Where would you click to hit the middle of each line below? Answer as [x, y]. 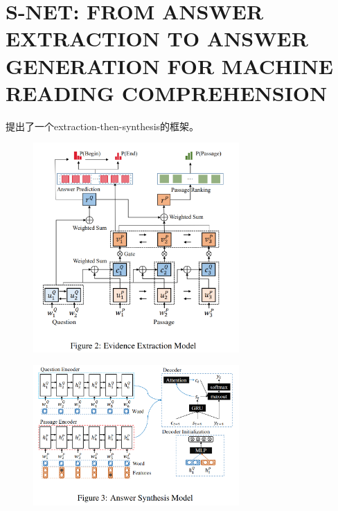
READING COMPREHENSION [167, 92]
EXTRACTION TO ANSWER [157, 38]
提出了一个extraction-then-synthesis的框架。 [103, 126]
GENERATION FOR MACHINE [169, 65]
